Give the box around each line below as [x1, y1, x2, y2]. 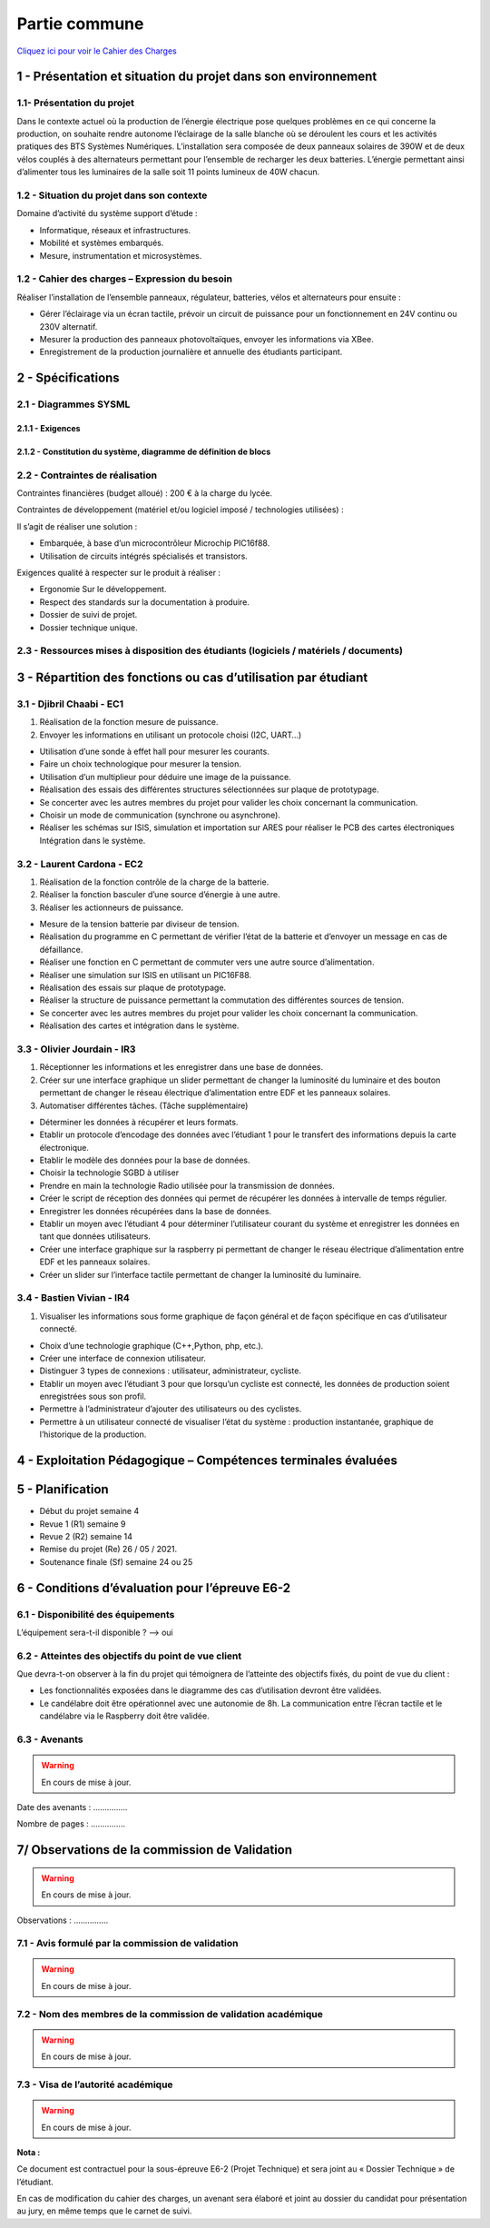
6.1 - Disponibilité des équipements [16, 1608, 175, 1620]
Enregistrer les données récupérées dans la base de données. [39, 1205, 272, 1216]
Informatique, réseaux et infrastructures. [39, 224, 191, 235]
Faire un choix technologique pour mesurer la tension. [39, 758, 242, 769]
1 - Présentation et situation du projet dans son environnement [16, 69, 377, 84]
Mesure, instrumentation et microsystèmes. [39, 250, 202, 261]
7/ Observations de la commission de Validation [16, 1842, 293, 1857]
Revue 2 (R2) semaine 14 [39, 1530, 133, 1541]
